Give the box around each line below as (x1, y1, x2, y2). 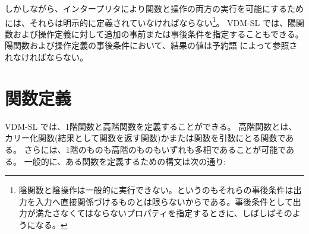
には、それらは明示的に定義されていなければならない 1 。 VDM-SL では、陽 (5, 14, 296, 28)
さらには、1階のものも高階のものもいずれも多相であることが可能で (24, 143, 286, 155)
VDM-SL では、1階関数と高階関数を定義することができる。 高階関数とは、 (5, 120, 297, 132)
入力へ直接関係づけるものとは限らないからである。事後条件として (35, 195, 293, 207)
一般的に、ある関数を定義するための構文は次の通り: (24, 155, 226, 167)
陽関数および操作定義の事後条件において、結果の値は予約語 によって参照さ (5, 39, 298, 52)
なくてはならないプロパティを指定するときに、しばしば (60, 207, 276, 219)
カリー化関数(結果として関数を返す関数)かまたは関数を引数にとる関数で (5, 132, 286, 144)
